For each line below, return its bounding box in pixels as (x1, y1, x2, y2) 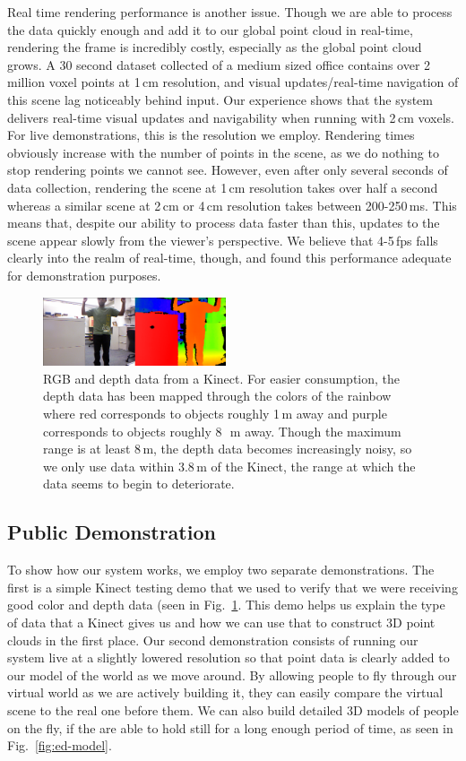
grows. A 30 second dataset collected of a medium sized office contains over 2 (7, 55, 431, 74)
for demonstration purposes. (7, 265, 161, 284)
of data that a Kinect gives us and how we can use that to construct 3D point (7, 612, 436, 631)
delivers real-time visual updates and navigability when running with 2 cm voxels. (7, 108, 455, 126)
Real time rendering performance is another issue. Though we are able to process (7, 3, 453, 21)
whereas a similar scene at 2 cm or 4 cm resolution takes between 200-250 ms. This (7, 195, 457, 214)
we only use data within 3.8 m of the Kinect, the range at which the (43, 456, 416, 475)
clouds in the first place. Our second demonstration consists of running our (7, 630, 419, 649)
